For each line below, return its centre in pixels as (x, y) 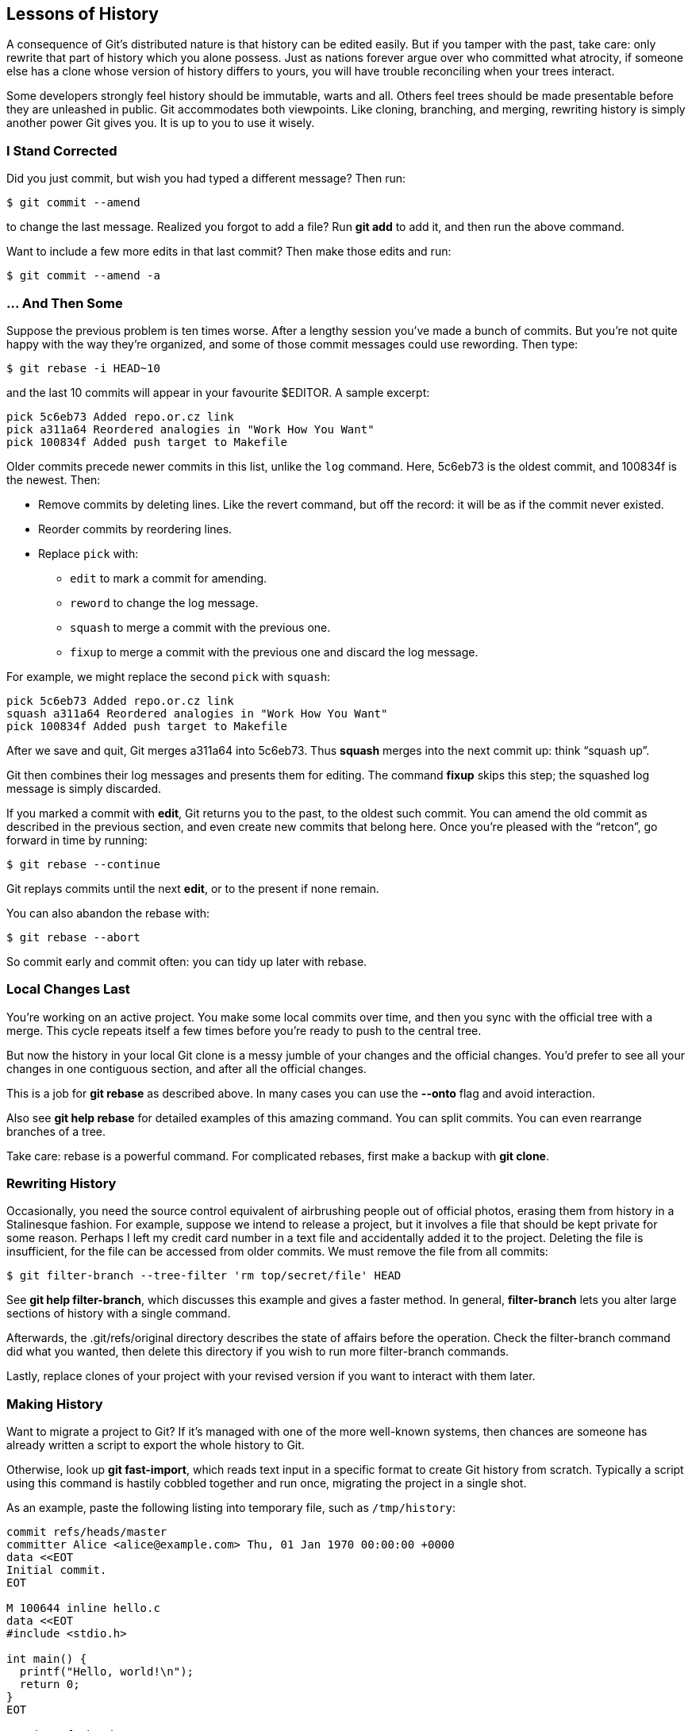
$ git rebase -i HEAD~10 (83, 368)
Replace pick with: (88, 553)
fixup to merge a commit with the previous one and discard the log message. (274, 652)
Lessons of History (83, 14)
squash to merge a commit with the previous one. (200, 627)
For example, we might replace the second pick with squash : (169, 676)
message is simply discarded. (84, 788)
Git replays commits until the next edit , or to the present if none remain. (193, 888)
